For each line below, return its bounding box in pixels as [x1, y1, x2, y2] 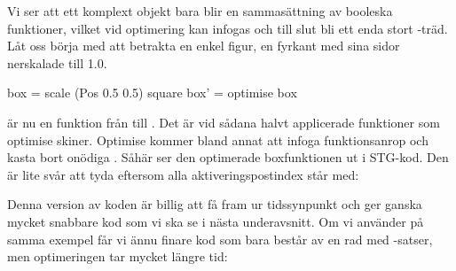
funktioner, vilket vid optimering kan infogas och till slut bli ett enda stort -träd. [7, 19, 448, 37]
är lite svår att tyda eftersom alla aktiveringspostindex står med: [7, 165, 359, 183]
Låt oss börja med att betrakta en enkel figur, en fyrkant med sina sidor [7, 36, 400, 55]
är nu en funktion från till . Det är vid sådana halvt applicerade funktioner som [7, 112, 440, 131]
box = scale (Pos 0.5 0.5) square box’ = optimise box [7, 83, 297, 102]
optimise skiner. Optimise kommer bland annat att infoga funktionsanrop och [7, 130, 428, 149]
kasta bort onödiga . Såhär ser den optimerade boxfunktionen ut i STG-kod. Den [7, 148, 449, 166]
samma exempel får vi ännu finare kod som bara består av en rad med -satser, [7, 229, 433, 248]
